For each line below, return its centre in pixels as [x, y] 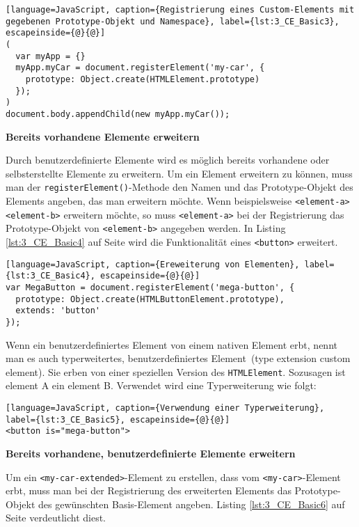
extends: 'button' [58, 311]
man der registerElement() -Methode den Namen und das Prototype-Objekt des [179, 187]
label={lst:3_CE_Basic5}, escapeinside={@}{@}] [118, 419]
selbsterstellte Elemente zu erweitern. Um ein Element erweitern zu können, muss [179, 173]
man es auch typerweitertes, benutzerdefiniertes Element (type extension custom [178, 358]
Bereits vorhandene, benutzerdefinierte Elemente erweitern [151, 453]
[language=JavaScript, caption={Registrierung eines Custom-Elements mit [180, 10]
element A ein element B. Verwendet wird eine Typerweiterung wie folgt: [161, 385]
